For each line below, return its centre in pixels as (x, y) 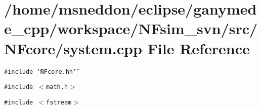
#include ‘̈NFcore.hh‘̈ (40, 72)
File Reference (199, 48)
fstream (59, 102)
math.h (57, 87)
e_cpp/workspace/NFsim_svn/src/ (131, 28)
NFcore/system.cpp (73, 48)
